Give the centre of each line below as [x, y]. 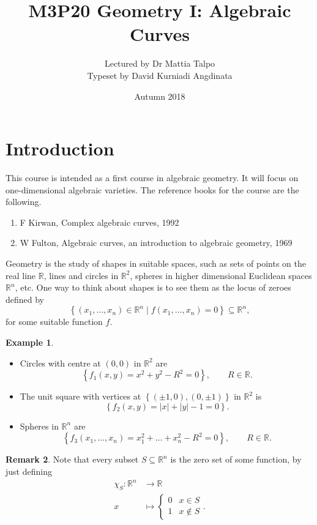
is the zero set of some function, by [236, 459]
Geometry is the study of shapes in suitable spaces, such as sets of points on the [156, 263]
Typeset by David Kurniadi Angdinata [160, 75]
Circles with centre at [60, 363]
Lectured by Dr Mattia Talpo [160, 63]
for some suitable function [54, 322]
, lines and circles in [81, 275]
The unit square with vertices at [80, 396]
